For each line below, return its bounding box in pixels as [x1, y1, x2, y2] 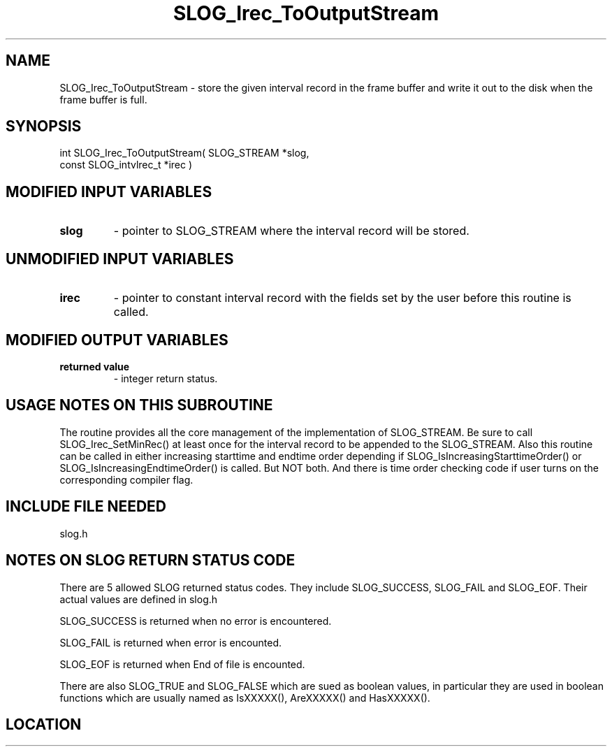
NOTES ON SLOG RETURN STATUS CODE [6, 551, 296, 570]
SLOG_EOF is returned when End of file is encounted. [59, 658, 305, 670]
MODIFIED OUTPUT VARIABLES [6, 331, 228, 349]
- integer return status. [113, 372, 218, 384]
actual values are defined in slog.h [59, 593, 218, 605]
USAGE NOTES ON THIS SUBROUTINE [6, 396, 273, 414]
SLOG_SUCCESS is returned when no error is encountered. [59, 614, 332, 627]
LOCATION [6, 715, 82, 733]
